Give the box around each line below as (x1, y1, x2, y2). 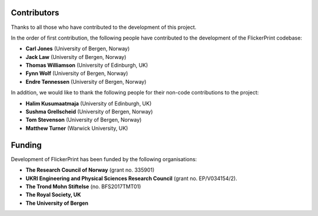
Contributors (11, 8, 59, 18)
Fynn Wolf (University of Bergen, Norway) (25, 70, 128, 77)
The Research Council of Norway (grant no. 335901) (25, 166, 155, 174)
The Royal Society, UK (25, 191, 81, 198)
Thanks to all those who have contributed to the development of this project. (11, 24, 197, 31)
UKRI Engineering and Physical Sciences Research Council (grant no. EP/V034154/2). (25, 175, 238, 182)
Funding (11, 140, 42, 150)
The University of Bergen (25, 199, 88, 207)
